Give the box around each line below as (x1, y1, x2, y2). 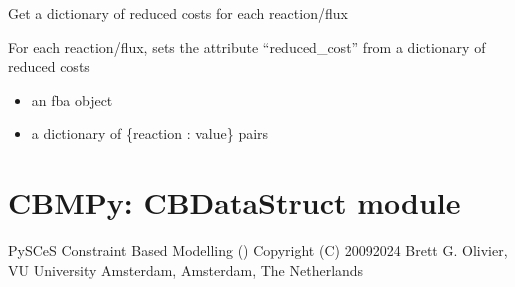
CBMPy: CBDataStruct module (8, 182, 461, 223)
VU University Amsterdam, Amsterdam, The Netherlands (8, 259, 364, 280)
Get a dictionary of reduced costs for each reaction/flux (8, 3, 348, 23)
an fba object (31, 89, 113, 110)
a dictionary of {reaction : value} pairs (31, 123, 269, 144)
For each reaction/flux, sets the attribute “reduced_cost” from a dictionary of (8, 36, 486, 57)
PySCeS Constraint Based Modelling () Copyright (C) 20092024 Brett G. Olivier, (8, 240, 508, 261)
